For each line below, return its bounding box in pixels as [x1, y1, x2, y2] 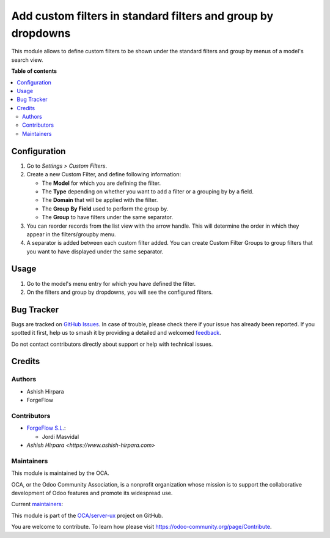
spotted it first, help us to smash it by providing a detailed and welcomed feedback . [11, 329, 221, 337]
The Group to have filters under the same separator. [42, 214, 174, 221]
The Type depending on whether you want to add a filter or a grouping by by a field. [42, 187, 254, 195]
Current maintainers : [11, 501, 64, 508]
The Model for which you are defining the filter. [42, 179, 161, 187]
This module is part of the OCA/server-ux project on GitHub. [11, 512, 163, 519]
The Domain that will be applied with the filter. [42, 196, 158, 204]
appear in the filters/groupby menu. [26, 230, 116, 238]
